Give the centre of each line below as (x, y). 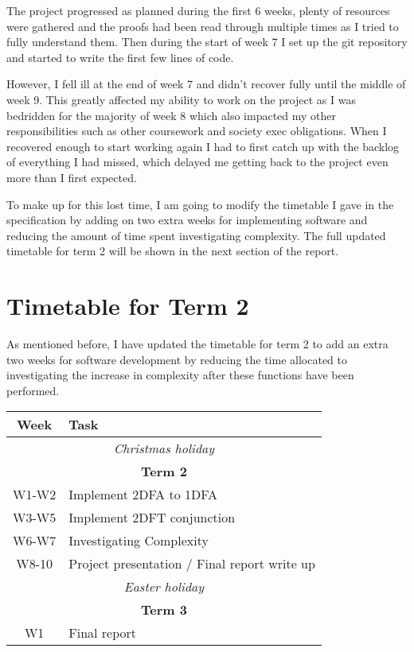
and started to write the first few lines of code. (120, 57)
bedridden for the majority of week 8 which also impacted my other (172, 115)
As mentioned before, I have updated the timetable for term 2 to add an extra (197, 344)
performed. (33, 390)
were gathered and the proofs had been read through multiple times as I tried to (203, 26)
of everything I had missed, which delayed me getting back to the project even (197, 162)
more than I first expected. (72, 177)
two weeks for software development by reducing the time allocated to (177, 359)
